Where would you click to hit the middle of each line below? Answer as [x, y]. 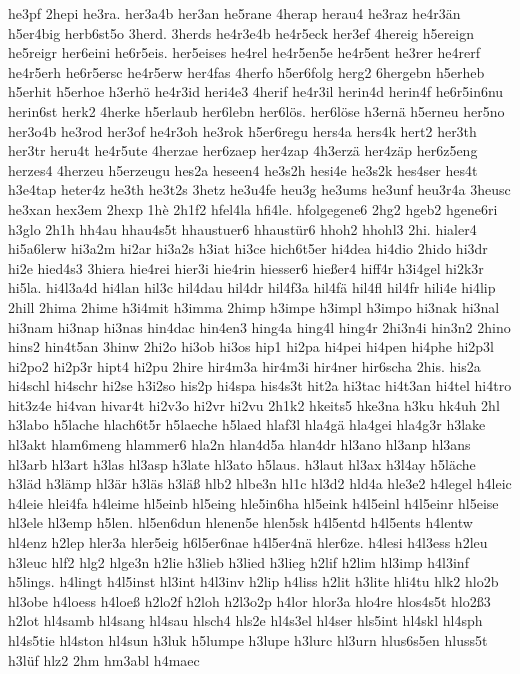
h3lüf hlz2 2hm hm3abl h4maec [104, 659]
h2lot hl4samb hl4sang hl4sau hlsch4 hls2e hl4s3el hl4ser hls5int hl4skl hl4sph [245, 620]
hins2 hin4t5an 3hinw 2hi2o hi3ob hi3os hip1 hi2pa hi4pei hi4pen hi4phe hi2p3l [251, 346]
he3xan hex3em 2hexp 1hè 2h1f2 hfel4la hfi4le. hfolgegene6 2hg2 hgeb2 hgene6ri [253, 208]
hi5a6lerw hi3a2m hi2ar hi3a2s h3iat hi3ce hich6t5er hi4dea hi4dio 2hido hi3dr [248, 248]
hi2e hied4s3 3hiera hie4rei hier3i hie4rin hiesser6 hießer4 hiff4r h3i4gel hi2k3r [246, 267]
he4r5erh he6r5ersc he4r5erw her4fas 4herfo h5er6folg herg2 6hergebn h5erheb [246, 71]
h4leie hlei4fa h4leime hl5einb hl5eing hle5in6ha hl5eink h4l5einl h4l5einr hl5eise [253, 502]
